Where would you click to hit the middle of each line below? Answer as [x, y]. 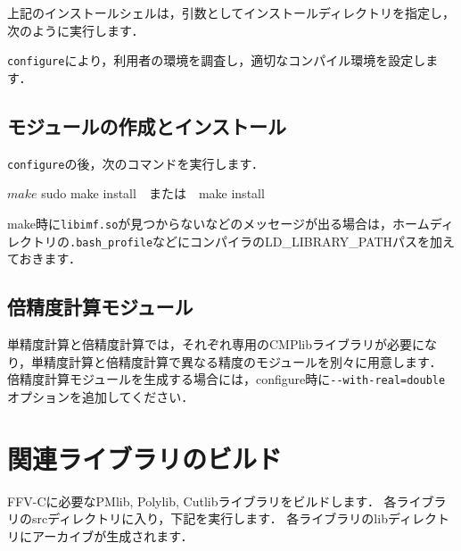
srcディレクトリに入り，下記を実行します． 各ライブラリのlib [210, 518]
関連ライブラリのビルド [145, 458]
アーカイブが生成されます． [112, 535]
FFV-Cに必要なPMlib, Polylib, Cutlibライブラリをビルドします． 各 [202, 501]
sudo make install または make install [153, 193]
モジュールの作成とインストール [147, 125]
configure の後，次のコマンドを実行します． [136, 163]
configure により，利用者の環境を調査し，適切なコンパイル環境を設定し [217, 60]
